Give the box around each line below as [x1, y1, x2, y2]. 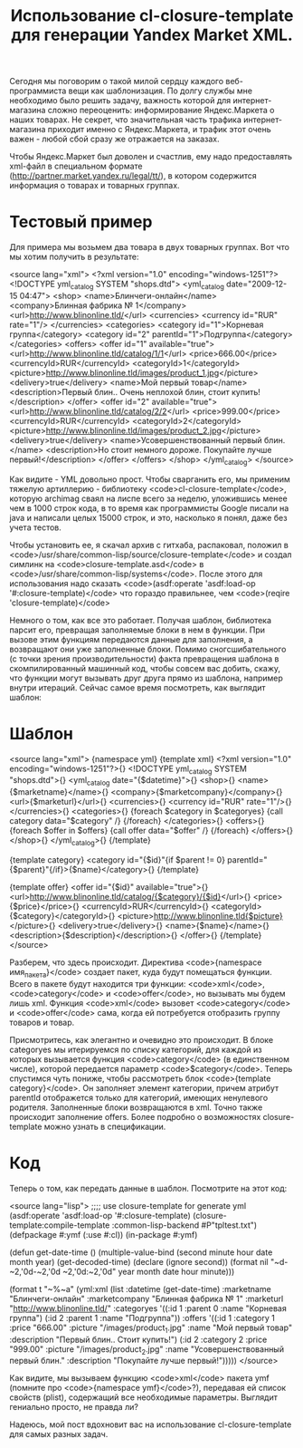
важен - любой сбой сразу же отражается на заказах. [9, 133, 220, 145]
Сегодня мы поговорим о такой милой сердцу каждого [9, 76, 224, 87]
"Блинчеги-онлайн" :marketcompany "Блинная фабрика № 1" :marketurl [9, 1293, 284, 1304]
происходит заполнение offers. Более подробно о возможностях [9, 1111, 261, 1122]
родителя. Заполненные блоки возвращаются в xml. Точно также [9, 1102, 263, 1113]
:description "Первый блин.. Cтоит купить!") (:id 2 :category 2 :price [9, 1334, 268, 1345]
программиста [9, 85, 67, 96]
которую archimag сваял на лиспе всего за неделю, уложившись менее [9, 493, 288, 504]
